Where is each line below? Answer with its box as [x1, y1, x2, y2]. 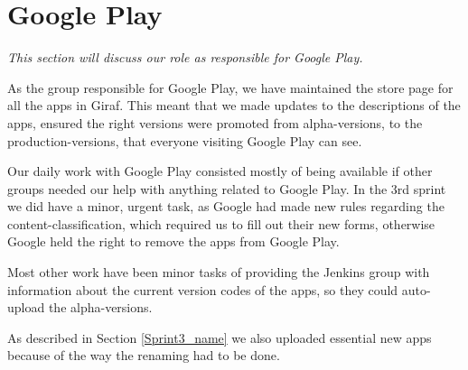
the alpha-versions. [48, 298, 153, 317]
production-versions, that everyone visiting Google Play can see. [7, 131, 362, 150]
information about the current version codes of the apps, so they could [7, 280, 398, 299]
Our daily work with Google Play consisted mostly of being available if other [7, 162, 433, 180]
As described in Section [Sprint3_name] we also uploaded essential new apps [7, 328, 432, 347]
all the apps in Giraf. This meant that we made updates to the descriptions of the [7, 96, 461, 115]
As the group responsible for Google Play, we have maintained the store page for [7, 78, 454, 97]
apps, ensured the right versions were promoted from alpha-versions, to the [7, 113, 423, 132]
